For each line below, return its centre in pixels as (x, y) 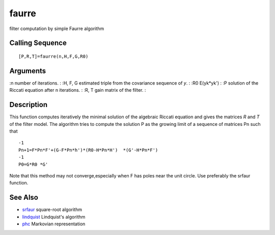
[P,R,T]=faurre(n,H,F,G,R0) (53, 56)
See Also (24, 198)
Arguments (28, 71)
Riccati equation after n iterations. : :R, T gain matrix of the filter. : (78, 90)
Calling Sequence (38, 43)
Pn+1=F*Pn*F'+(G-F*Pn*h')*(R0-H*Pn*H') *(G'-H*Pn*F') (88, 150)
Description (29, 105)
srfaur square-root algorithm (52, 210)
